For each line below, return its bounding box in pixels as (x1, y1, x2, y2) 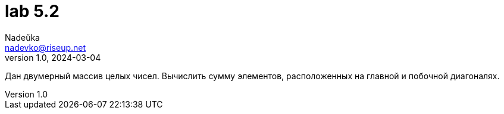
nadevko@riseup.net (5, 42, 86, 53)
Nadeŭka (5, 32, 40, 43)
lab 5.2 (5, 1, 60, 21)
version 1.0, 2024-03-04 (5, 52, 101, 63)
